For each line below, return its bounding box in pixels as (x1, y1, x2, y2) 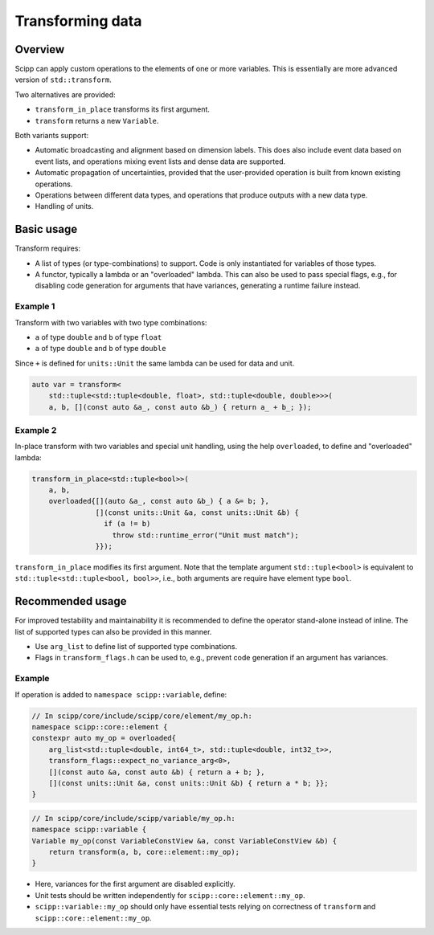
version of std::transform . (14, 75, 112, 84)
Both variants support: (14, 131, 89, 141)
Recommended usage (14, 594, 127, 608)
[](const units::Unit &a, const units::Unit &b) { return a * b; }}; (48, 778, 329, 787)
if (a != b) (103, 519, 151, 529)
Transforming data (14, 12, 142, 30)
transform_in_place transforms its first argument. (35, 104, 211, 114)
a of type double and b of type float (35, 332, 162, 341)
